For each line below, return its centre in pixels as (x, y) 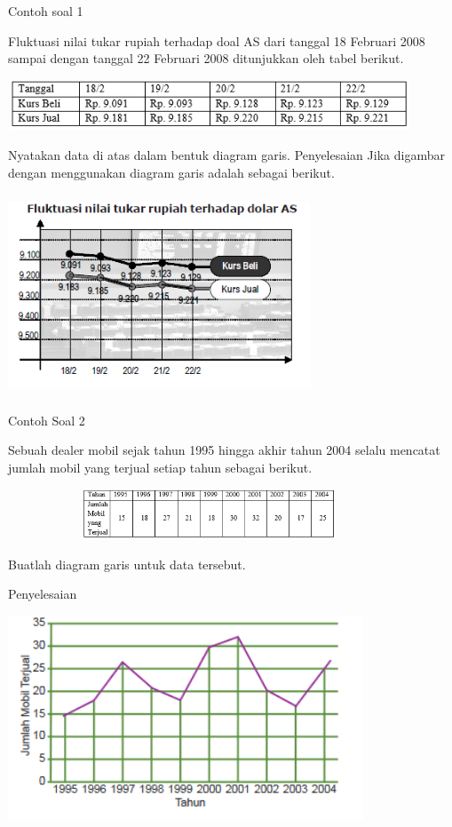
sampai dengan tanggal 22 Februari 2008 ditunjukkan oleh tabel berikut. (206, 58)
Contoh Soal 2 (47, 420)
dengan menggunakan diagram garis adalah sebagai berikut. (171, 172)
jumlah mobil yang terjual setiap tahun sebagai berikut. (160, 467)
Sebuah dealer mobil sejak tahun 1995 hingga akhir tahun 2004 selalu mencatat (224, 450)
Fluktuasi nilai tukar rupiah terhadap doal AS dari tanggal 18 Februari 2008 (217, 40)
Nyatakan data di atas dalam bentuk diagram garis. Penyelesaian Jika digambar (226, 155)
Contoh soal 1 (46, 11)
